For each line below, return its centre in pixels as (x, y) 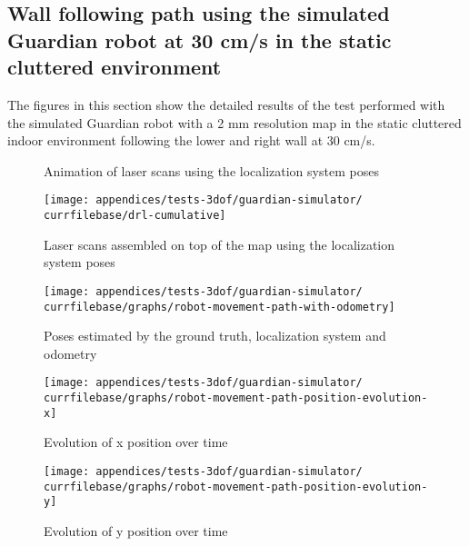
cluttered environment (115, 67)
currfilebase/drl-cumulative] (135, 216)
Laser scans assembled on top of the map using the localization (220, 244)
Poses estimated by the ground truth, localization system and (215, 336)
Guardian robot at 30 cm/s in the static (200, 40)
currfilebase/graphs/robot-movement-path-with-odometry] (220, 307)
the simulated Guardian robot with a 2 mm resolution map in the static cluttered (234, 122)
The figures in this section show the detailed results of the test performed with (226, 104)
